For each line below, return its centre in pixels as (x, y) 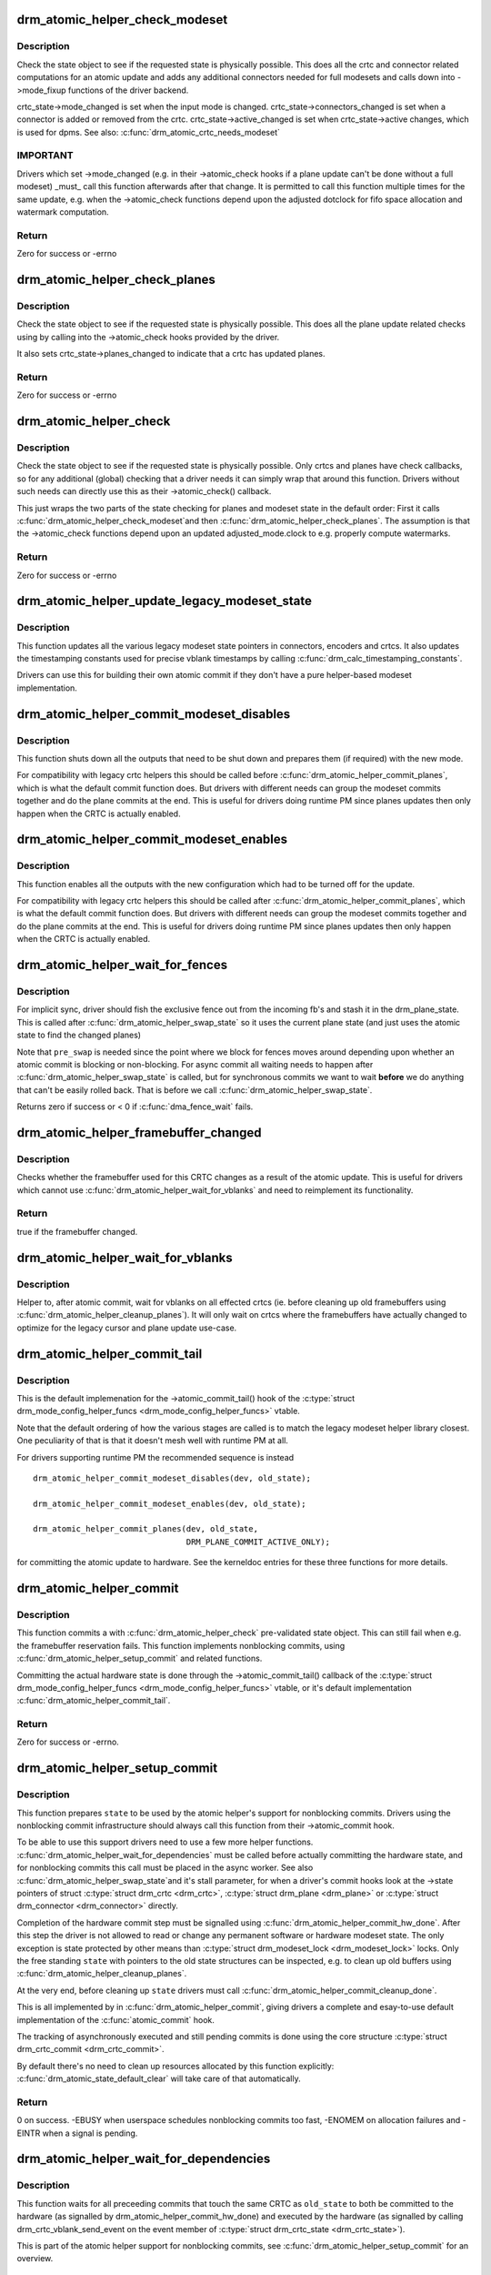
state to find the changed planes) (79, 1035)
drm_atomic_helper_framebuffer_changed (140, 1132)
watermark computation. (63, 212)
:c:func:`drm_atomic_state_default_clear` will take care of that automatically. (159, 2078)
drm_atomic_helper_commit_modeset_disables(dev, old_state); (172, 1478)
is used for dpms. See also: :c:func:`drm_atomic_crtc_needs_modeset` (149, 132)
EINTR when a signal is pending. (77, 2133)
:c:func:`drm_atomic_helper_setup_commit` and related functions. (140, 1658)
